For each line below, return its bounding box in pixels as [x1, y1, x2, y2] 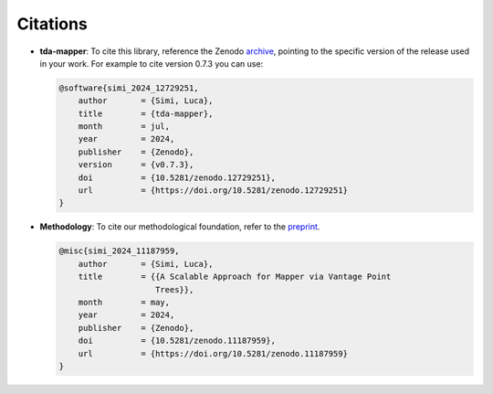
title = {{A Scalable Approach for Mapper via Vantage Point [78, 272, 392, 282]
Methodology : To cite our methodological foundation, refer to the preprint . [39, 221, 320, 232]
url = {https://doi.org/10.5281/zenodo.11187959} [78, 348, 349, 358]
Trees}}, [155, 284, 194, 294]
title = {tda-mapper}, [78, 108, 214, 119]
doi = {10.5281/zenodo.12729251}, [78, 172, 276, 183]
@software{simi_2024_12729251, [58, 82, 200, 93]
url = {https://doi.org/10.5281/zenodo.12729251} [78, 186, 349, 196]
